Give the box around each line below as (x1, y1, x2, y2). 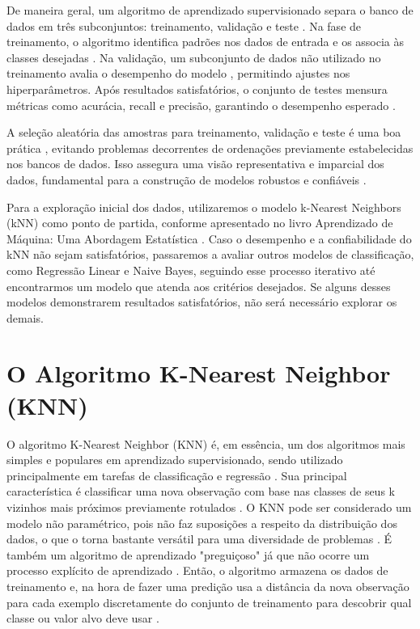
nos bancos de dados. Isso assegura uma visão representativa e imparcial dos (6, 155, 384, 172)
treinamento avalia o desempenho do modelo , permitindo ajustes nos (6, 65, 350, 82)
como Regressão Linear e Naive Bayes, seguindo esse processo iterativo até (6, 261, 375, 278)
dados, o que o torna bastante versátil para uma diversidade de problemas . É (6, 530, 392, 547)
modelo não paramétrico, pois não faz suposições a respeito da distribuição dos (6, 514, 397, 531)
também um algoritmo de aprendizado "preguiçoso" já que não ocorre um (6, 546, 370, 563)
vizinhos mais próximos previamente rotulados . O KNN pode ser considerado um (6, 498, 412, 515)
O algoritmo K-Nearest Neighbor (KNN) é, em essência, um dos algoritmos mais (6, 435, 405, 452)
